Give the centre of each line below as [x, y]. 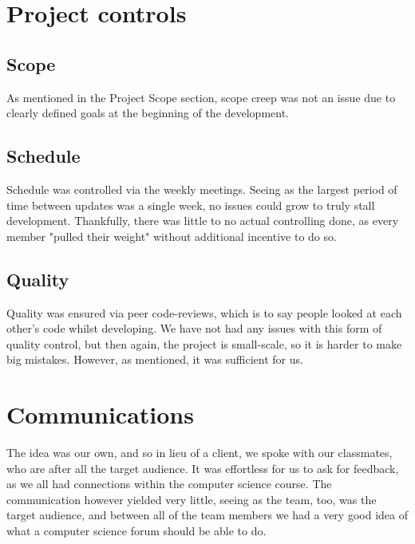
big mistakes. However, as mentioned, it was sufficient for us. [155, 359]
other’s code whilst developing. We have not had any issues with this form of [194, 328]
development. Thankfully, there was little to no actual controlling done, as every [203, 221]
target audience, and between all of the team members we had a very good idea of [207, 515]
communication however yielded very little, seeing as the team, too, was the [192, 499]
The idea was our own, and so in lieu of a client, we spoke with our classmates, [200, 453]
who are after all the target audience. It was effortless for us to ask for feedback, [203, 468]
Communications [100, 414]
